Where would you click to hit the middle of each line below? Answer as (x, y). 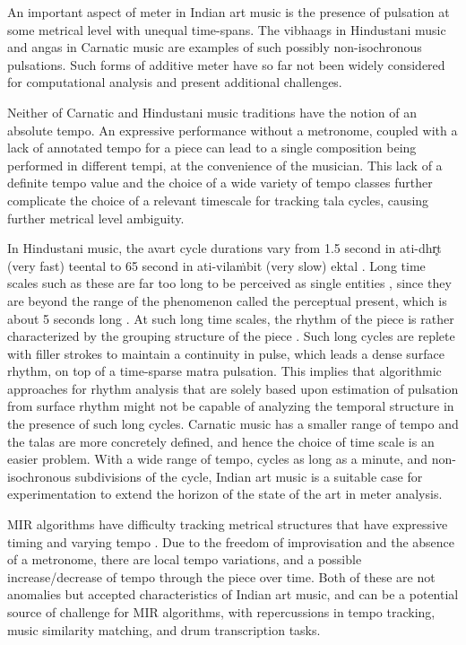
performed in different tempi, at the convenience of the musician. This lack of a (225, 165)
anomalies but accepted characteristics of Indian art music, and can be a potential (233, 594)
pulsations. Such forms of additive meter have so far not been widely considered (226, 64)
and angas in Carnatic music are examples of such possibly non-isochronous (215, 47)
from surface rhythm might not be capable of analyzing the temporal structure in (231, 406)
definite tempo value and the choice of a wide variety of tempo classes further (220, 183)
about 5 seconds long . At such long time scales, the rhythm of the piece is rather (231, 318)
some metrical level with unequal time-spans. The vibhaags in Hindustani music (227, 29)
